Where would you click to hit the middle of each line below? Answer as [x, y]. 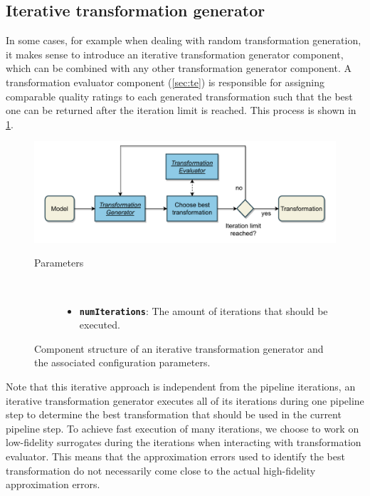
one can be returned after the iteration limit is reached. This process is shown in [181, 110]
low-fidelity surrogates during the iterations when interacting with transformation [184, 442]
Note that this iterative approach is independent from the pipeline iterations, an [181, 387]
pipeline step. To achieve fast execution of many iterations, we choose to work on [183, 428]
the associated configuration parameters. [122, 362]
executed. [100, 325]
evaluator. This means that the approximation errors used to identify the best [175, 456]
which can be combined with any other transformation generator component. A [179, 68]
